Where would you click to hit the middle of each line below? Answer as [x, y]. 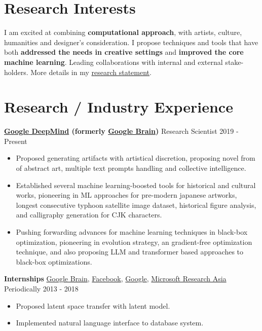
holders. [16, 72]
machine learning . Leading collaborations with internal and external [114, 62]
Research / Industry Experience [119, 107]
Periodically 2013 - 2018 [41, 288]
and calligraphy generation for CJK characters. [89, 215]
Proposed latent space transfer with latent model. [93, 305]
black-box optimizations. [54, 261]
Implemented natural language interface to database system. [110, 323]
